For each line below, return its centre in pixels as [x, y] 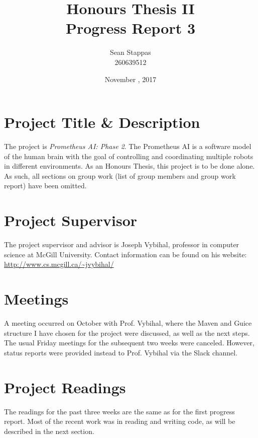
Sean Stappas [131, 52]
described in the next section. [49, 431]
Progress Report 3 [131, 28]
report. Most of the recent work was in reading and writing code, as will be [120, 421]
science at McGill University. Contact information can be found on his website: [125, 254]
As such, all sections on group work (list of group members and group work [120, 175]
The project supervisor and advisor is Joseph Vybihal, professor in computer [122, 244]
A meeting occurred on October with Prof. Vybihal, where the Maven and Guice [128, 323]
